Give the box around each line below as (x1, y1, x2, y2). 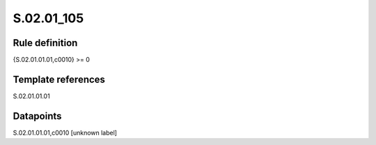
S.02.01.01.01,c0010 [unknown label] (13, 128, 118, 137)
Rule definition (13, 37, 78, 49)
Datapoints (13, 110, 62, 122)
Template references (13, 73, 106, 85)
